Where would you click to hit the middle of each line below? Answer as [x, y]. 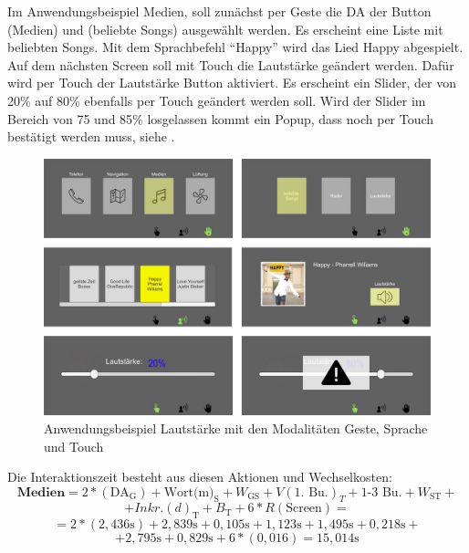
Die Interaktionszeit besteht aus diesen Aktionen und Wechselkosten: [200, 477]
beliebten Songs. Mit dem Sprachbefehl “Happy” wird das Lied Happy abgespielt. [235, 47]
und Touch [74, 446]
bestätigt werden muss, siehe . [91, 136]
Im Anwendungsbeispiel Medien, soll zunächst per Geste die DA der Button [219, 11]
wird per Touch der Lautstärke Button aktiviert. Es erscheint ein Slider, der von [232, 83]
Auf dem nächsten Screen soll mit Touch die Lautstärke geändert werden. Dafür [231, 64]
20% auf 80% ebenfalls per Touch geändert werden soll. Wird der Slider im [217, 100]
